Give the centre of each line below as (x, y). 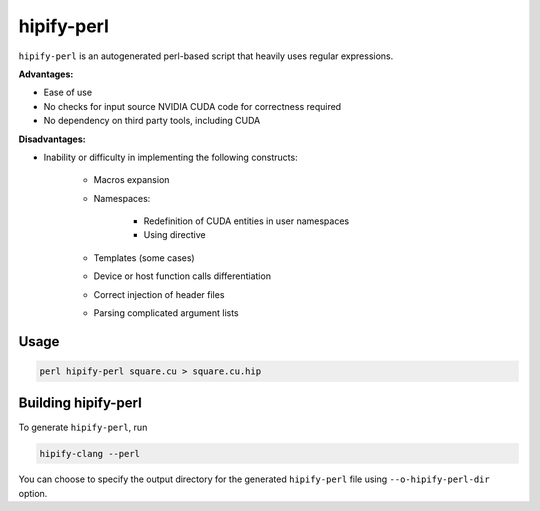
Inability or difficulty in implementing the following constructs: (171, 157)
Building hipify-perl (80, 403)
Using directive (174, 235)
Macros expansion (131, 180)
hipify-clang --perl (89, 453)
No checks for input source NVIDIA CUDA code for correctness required (192, 106)
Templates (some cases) (144, 257)
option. (33, 493)
